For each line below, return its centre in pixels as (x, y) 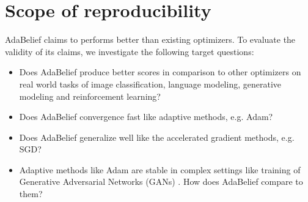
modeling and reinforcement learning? (90, 96)
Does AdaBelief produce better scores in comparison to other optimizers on (160, 72)
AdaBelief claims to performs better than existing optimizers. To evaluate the (150, 39)
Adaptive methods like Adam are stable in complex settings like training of (160, 169)
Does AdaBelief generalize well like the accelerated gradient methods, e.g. (157, 137)
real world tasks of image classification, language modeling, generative (150, 84)
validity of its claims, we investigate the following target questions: (130, 51)
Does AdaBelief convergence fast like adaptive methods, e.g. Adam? (146, 117)
